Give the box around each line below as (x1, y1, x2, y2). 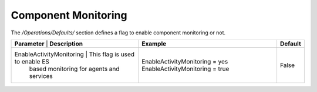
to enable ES (14, 57, 50, 65)
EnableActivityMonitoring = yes (141, 57, 228, 65)
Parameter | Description (14, 40, 83, 48)
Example (141, 40, 167, 48)
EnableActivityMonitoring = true (141, 65, 230, 73)
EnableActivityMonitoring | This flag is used (14, 50, 135, 58)
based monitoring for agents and (29, 65, 120, 73)
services (29, 72, 53, 80)
